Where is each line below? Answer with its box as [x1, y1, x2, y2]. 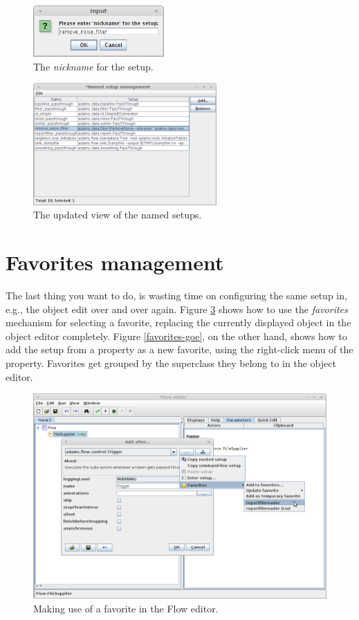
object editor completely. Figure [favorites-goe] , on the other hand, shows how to [6, 328, 347, 343]
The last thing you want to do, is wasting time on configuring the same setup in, [6, 288, 347, 302]
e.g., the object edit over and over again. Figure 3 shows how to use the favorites [6, 301, 348, 316]
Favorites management [6, 248, 224, 276]
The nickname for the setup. [33, 59, 154, 73]
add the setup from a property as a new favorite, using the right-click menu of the [6, 342, 353, 357]
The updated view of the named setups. [33, 207, 202, 222]
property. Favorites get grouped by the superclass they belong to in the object [6, 355, 336, 370]
